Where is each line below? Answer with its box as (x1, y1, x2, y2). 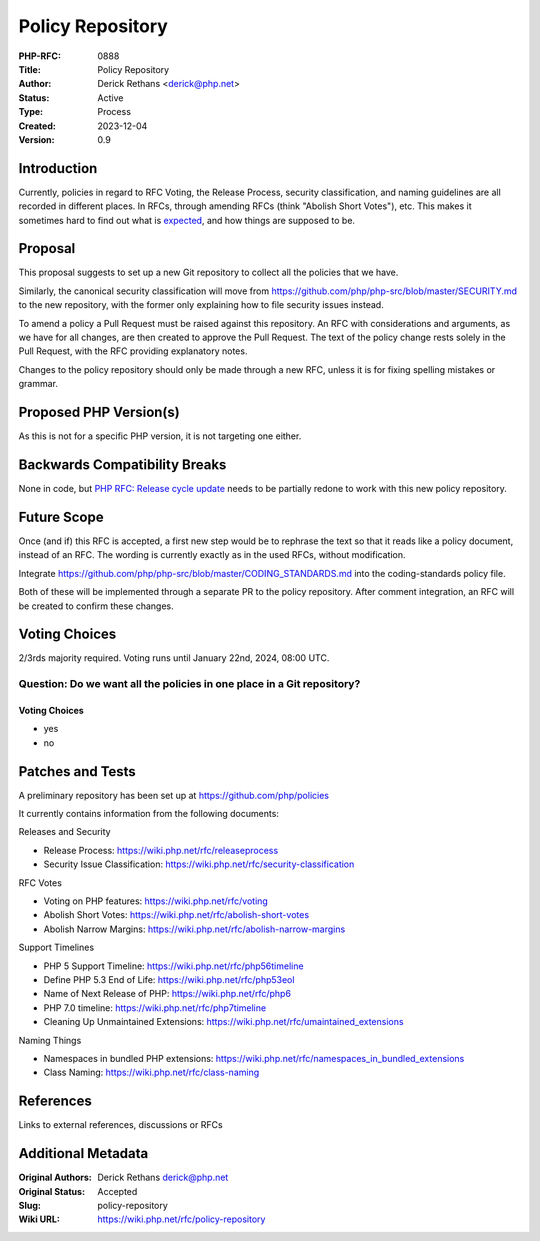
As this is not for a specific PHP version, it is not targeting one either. (18, 430, 302, 442)
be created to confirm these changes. (18, 600, 174, 612)
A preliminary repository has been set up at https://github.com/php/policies (18, 789, 330, 801)
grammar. (18, 378, 59, 390)
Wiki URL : (18, 1213, 60, 1225)
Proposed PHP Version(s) (18, 404, 180, 421)
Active (97, 91, 124, 104)
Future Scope (18, 508, 104, 525)
